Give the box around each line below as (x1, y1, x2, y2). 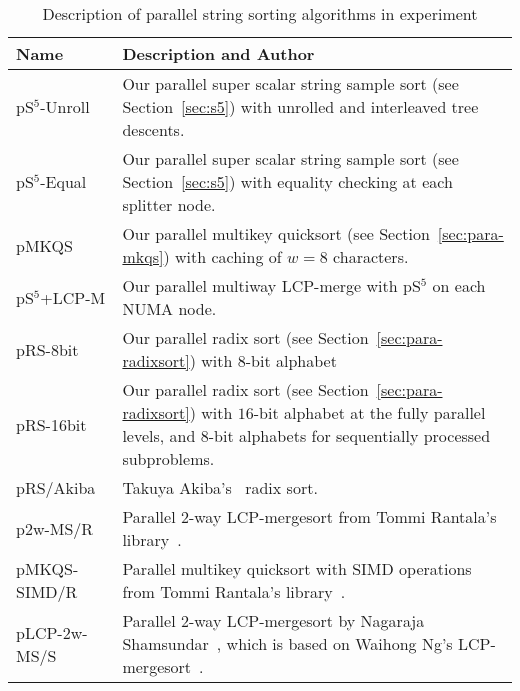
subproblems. (122, 447, 215, 470)
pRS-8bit (16, 337, 79, 361)
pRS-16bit (16, 412, 87, 436)
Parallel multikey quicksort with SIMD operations (122, 557, 472, 580)
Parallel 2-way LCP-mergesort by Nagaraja (122, 609, 425, 632)
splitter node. (122, 193, 216, 216)
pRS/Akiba (16, 476, 96, 499)
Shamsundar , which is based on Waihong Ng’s (122, 632, 453, 655)
